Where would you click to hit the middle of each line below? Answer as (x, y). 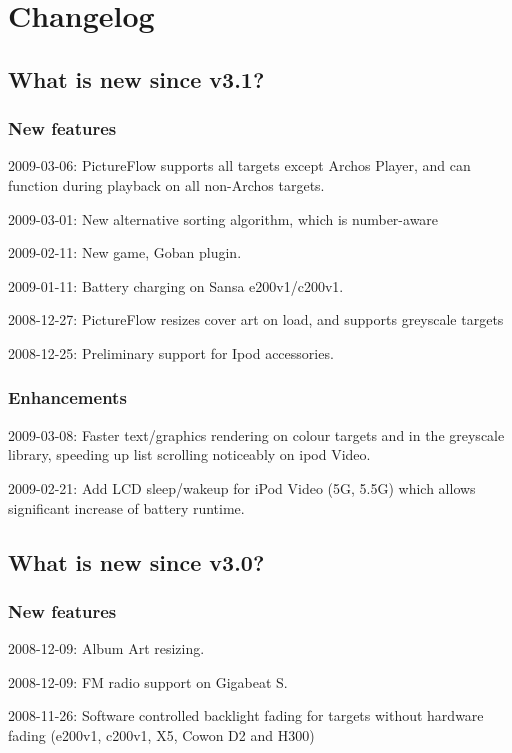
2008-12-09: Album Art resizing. (106, 648)
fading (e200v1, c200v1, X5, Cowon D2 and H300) (161, 734)
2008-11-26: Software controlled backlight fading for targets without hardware (246, 715)
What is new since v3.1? (136, 78)
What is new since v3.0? (136, 561)
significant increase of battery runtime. (126, 507)
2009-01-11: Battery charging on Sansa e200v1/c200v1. (176, 285)
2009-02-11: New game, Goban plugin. (125, 252)
